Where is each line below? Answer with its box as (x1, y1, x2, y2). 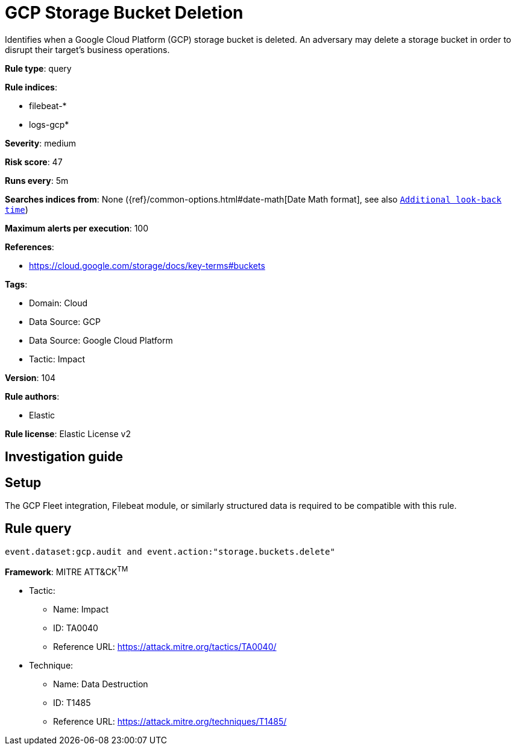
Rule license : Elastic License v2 (5, 428, 131, 439)
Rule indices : (5, 81, 57, 92)
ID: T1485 (53, 697, 91, 708)
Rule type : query (5, 63, 72, 74)
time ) (5, 204, 28, 215)
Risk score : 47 (5, 156, 63, 167)
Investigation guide (5, 449, 124, 465)
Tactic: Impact (29, 353, 85, 364)
